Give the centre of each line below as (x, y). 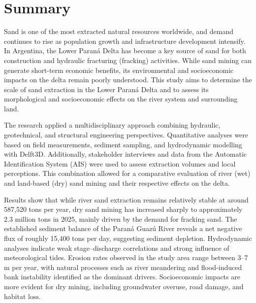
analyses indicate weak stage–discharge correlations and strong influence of (117, 248)
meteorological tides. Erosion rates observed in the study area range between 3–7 (126, 257)
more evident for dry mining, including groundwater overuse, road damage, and (124, 286)
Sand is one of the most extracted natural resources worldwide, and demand (119, 31)
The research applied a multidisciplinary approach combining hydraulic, (112, 125)
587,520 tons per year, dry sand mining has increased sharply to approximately (123, 209)
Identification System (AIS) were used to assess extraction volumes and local (120, 163)
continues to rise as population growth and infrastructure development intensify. (125, 41)
